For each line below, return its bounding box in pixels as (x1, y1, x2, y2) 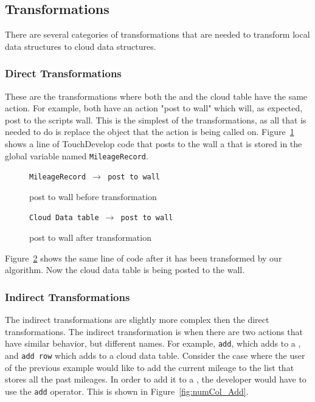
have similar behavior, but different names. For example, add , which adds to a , (5, 337, 301, 350)
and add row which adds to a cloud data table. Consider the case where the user (5, 348, 305, 361)
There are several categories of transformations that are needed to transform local (5, 28, 310, 41)
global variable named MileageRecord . (5, 149, 148, 162)
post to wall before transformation (29, 190, 157, 203)
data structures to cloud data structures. (5, 40, 156, 52)
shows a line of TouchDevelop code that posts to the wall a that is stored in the (5, 137, 302, 150)
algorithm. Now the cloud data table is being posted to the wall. (5, 263, 245, 276)
